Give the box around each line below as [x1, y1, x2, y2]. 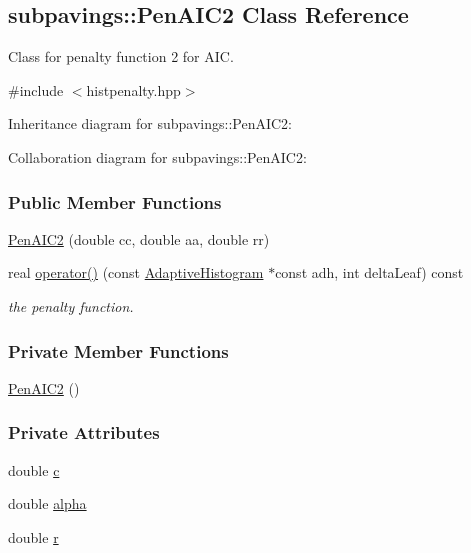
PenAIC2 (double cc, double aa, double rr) [8, 228, 270, 249]
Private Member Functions [8, 338, 229, 363]
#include [8, 79, 64, 100]
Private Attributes [8, 420, 160, 445]
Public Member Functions [8, 189, 222, 214]
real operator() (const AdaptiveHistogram [8, 262, 264, 283]
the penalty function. [8, 295, 134, 316]
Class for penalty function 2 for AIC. [8, 46, 234, 67]
